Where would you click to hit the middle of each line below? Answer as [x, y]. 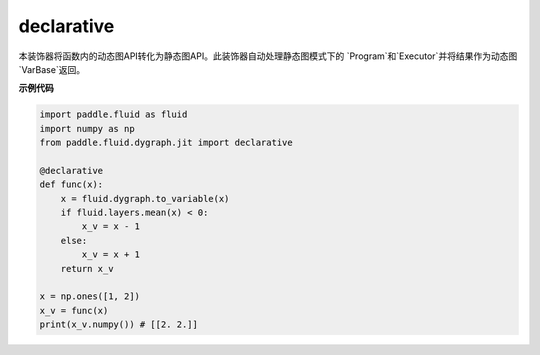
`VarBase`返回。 [51, 69]
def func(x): [71, 184]
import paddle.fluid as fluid [113, 114]
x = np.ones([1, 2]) [89, 296]
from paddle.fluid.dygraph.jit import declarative [166, 143]
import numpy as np [87, 128]
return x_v [87, 268]
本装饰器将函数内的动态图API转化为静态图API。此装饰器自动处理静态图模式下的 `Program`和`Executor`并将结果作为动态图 [268, 56]
